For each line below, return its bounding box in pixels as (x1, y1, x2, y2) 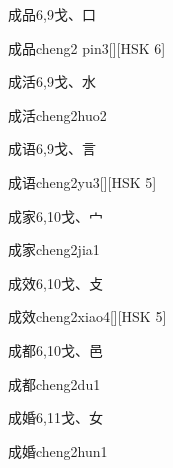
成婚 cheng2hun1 (8, 440, 108, 461)
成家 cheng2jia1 (8, 239, 100, 260)
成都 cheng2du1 (8, 373, 101, 394)
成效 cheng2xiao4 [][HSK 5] (8, 306, 167, 327)
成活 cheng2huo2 (8, 104, 107, 125)
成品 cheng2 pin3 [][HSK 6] (8, 37, 166, 58)
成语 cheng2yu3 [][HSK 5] (8, 171, 157, 192)
